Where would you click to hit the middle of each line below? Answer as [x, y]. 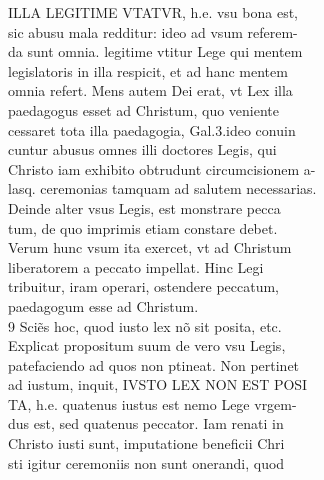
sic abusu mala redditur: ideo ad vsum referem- [153, 31]
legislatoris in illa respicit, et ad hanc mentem [148, 70]
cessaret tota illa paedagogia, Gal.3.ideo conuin [152, 129]
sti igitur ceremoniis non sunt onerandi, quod [146, 462]
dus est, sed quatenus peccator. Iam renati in [146, 423]
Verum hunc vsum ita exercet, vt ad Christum [150, 247]
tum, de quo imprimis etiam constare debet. [143, 227]
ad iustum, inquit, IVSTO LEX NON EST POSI [158, 384]
